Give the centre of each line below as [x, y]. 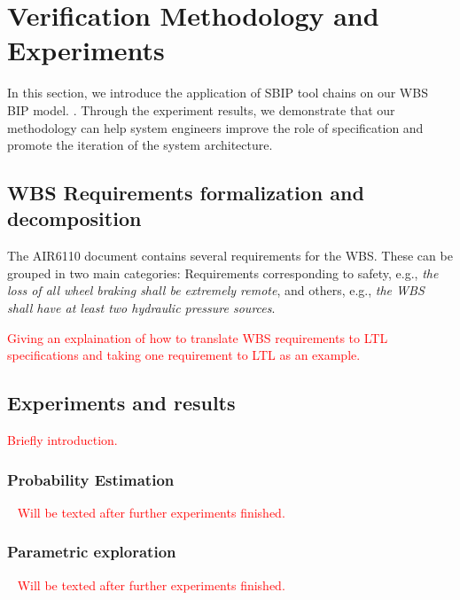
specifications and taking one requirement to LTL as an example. [184, 355]
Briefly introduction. [62, 440]
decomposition [74, 218]
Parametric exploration [92, 552]
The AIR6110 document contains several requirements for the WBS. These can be [230, 256]
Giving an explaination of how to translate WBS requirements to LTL [198, 337]
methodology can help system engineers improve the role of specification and [215, 127]
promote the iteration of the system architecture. [140, 145]
